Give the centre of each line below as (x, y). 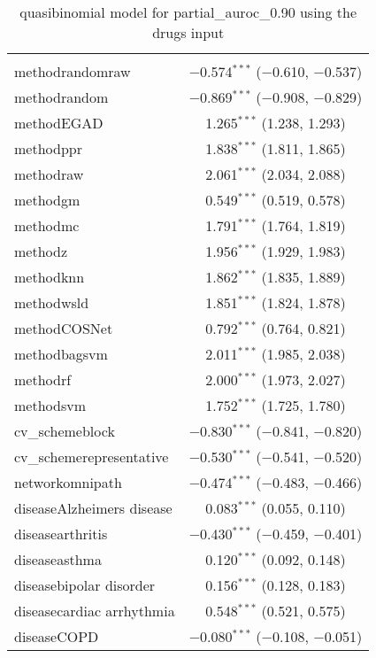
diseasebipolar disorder (85, 585)
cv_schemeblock (65, 431)
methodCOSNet (64, 328)
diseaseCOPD (57, 636)
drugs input (188, 32)
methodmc (47, 225)
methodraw (49, 174)
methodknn (50, 277)
